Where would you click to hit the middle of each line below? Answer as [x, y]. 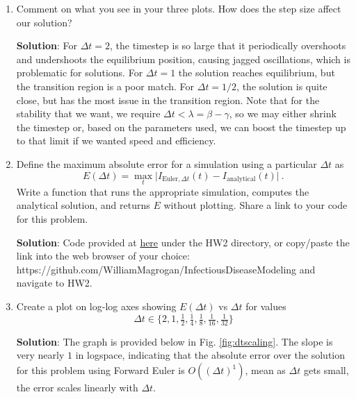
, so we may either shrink [283, 113]
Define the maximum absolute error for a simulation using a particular [167, 163]
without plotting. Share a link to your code [256, 205]
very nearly [40, 355]
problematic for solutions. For [80, 73]
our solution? [44, 22]
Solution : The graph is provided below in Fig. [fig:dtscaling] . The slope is [175, 341]
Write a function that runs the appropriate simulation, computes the [163, 191]
